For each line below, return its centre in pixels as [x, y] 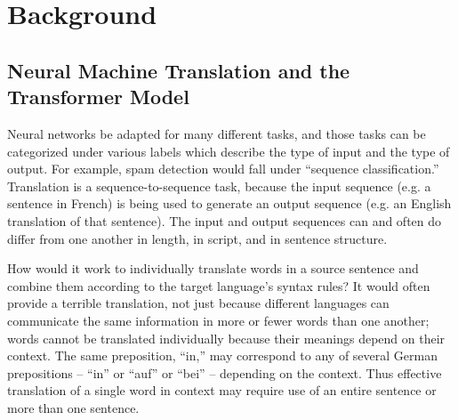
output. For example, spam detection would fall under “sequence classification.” [223, 169]
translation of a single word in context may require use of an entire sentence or [222, 390]
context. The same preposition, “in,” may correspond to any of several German [222, 355]
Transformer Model [98, 97]
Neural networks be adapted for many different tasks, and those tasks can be [217, 133]
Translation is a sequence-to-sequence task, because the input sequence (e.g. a [219, 186]
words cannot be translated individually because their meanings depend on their [226, 338]
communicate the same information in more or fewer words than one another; [218, 320]
